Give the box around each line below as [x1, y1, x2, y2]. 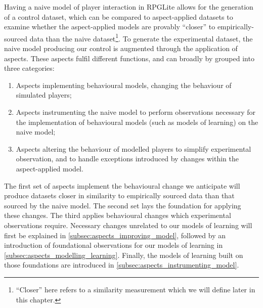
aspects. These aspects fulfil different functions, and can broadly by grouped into [4, 53, 254, 63]
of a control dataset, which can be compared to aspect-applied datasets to [4, 11, 233, 22]
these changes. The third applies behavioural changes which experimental [4, 210, 231, 221]
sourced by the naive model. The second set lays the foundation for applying [4, 200, 241, 210]
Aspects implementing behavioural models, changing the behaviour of [16, 79, 232, 90]
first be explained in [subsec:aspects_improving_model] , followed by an [4, 230, 226, 240]
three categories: [4, 63, 55, 73]
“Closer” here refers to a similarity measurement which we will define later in [16, 284, 255, 294]
